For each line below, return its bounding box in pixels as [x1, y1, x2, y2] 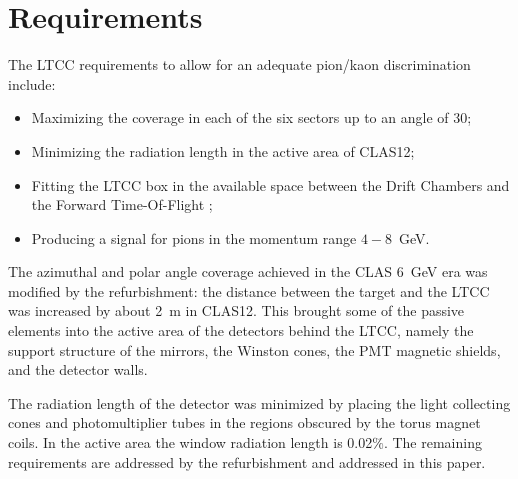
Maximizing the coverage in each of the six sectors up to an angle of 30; [31, 107, 472, 128]
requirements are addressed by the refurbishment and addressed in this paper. [8, 451, 486, 472]
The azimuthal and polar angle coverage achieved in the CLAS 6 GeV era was [8, 261, 488, 282]
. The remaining [383, 432, 482, 453]
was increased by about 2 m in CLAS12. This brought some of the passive [8, 300, 465, 321]
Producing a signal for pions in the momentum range [31, 227, 357, 248]
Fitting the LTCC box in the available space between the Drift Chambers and [31, 174, 510, 195]
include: [8, 73, 56, 94]
